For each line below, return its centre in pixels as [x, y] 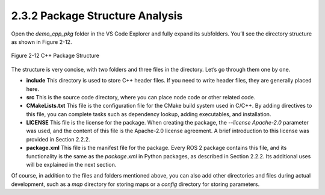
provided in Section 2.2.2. [58, 139]
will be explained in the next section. [71, 165]
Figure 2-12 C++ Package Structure [55, 56]
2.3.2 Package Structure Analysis [97, 16]
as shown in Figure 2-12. [42, 42]
